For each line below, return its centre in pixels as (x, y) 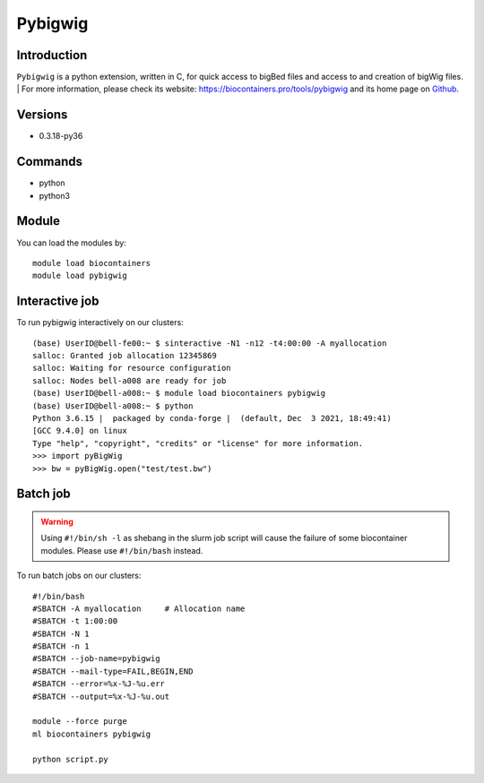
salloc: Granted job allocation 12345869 (125, 356)
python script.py (70, 759)
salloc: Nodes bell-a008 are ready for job (130, 380)
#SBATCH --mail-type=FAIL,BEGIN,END (113, 671)
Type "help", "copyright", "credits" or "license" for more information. (198, 443)
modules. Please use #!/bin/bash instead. (122, 550)
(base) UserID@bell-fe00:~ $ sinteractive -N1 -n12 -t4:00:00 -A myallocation (210, 343)
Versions (42, 115)
